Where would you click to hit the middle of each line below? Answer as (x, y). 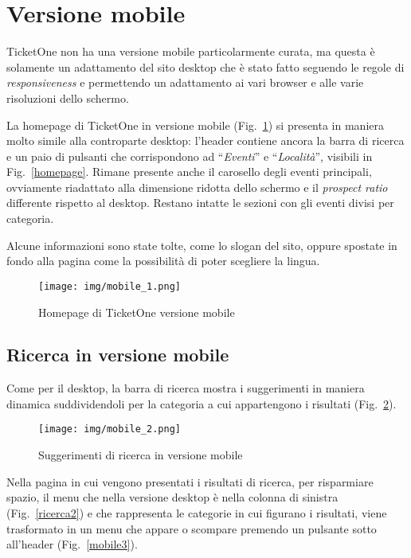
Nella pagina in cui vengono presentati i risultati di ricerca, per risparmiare (190, 481)
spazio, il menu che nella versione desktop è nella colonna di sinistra (172, 497)
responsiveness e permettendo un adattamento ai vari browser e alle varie (185, 82)
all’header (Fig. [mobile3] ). (72, 544)
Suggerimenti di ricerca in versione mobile (141, 455)
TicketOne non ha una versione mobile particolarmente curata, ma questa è (191, 51)
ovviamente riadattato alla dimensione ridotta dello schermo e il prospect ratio (197, 187)
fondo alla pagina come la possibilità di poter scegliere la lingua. (163, 261)
